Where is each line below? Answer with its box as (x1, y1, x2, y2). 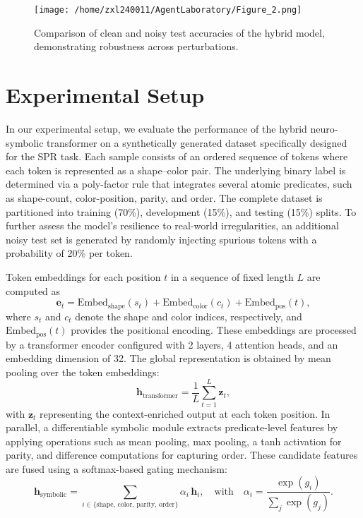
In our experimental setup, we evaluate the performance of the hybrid (6, 121, 307, 135)
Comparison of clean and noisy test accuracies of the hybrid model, (34, 25, 325, 40)
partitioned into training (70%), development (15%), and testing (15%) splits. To (6, 204, 357, 219)
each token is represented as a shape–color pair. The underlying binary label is (6, 162, 346, 177)
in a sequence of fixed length (170, 269, 294, 284)
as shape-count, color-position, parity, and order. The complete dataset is (6, 190, 323, 205)
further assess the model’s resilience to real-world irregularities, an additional (6, 218, 339, 233)
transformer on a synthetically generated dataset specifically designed (47, 135, 347, 150)
